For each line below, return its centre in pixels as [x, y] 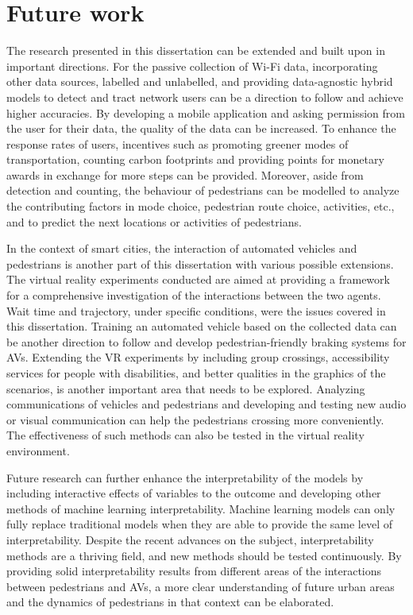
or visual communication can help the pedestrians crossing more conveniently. [195, 419]
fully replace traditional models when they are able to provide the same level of [200, 524]
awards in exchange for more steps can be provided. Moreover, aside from [185, 174]
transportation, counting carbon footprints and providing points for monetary [195, 159]
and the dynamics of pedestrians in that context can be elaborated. [170, 602]
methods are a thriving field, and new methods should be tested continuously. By [204, 555]
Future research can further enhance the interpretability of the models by [185, 477]
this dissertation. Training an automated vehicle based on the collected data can [202, 326]
